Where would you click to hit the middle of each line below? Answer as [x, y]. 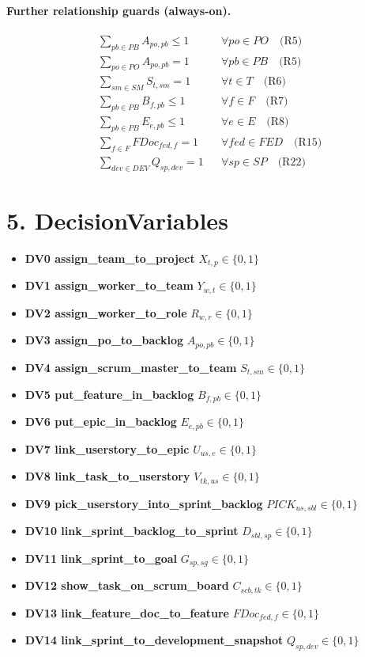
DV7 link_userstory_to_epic [107, 448]
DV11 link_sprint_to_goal [101, 558]
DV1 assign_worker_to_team [109, 285]
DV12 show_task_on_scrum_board [127, 585]
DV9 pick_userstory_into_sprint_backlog [144, 503]
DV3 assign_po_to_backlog [104, 340]
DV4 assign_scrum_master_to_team [131, 367]
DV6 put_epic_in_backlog [101, 422]
